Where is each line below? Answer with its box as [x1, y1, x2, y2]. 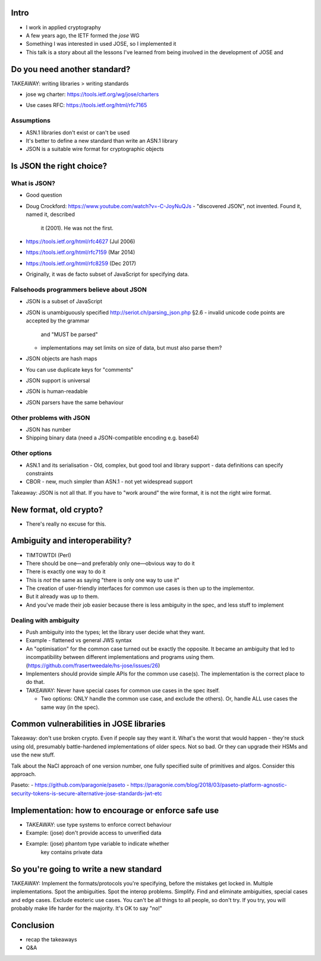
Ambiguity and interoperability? [11, 536, 132, 546]
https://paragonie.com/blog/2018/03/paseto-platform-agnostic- [130, 781, 288, 789]
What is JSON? [11, 179, 56, 187]
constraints [26, 470, 53, 477]
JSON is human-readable [26, 388, 89, 395]
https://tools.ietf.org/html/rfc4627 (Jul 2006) [26, 238, 136, 245]
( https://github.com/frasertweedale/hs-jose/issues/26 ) [26, 662, 160, 669]
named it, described [26, 211, 75, 218]
